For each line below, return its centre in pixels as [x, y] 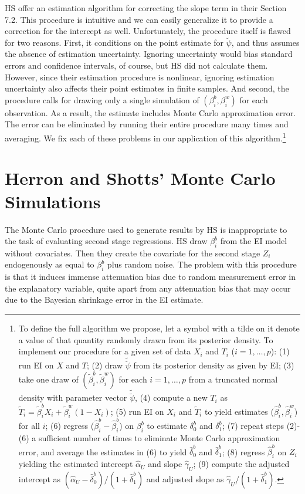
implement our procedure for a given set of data [105, 351]
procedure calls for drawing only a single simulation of [102, 99]
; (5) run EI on [137, 411]
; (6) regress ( [70, 426]
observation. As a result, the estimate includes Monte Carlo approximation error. [150, 112]
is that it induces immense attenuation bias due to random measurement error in [150, 277]
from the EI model [254, 241]
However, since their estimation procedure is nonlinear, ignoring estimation [140, 77]
